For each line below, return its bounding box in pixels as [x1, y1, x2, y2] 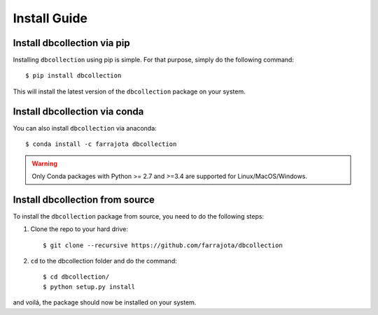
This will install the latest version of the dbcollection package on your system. [13, 87, 246, 96]
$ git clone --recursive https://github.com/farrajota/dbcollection [43, 241, 283, 249]
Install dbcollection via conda [13, 105, 144, 117]
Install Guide [13, 10, 87, 26]
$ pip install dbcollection [25, 72, 122, 80]
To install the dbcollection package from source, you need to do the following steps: [13, 212, 265, 220]
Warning [31, 159, 57, 168]
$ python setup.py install [43, 283, 136, 291]
